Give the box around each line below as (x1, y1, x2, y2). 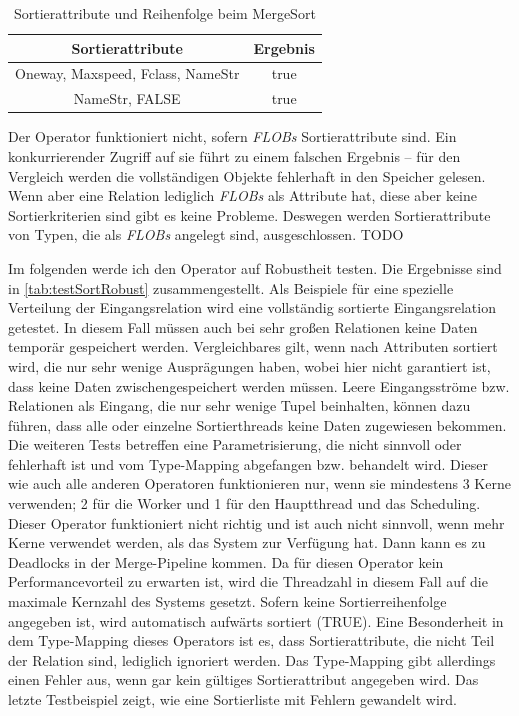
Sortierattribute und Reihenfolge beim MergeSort (14, 3, 316, 23)
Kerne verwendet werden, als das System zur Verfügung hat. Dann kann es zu (8, 532, 486, 553)
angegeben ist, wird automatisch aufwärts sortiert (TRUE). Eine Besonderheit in (8, 610, 504, 631)
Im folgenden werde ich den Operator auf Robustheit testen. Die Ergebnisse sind (8, 257, 502, 278)
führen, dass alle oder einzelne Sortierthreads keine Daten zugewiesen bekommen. (8, 414, 507, 435)
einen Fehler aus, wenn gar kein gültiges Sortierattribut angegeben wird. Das (8, 669, 479, 690)
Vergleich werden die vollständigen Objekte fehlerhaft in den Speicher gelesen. (8, 165, 486, 186)
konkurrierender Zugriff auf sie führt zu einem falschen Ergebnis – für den (8, 145, 461, 166)
